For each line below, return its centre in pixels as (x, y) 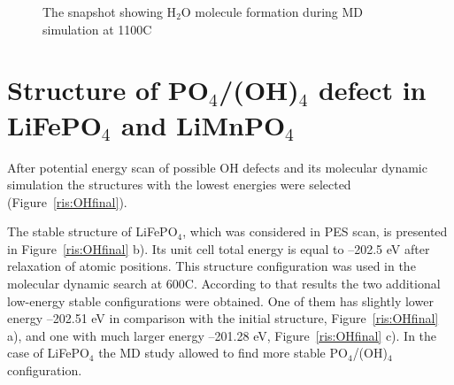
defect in (372, 90)
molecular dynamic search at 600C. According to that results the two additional (224, 284)
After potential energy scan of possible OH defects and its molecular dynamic (217, 167)
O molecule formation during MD (272, 12)
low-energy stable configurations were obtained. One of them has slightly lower (220, 300)
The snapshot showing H (110, 12)
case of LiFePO (48, 353)
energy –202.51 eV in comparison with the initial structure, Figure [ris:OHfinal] (223, 318)
